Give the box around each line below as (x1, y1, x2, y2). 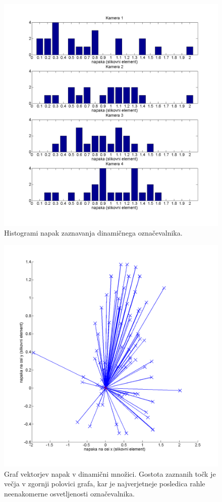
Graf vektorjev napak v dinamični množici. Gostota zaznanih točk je (4, 468, 216, 479)
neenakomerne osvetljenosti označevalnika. (4, 488, 135, 499)
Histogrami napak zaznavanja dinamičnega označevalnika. (4, 227, 183, 238)
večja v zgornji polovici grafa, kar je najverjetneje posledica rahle (4, 478, 205, 489)
